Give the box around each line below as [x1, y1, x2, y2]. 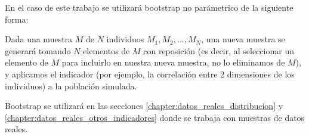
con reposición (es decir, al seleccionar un [143, 44, 294, 57]
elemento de [5, 56, 48, 68]
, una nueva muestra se [201, 33, 285, 45]
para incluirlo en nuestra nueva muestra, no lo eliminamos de [61, 56, 285, 68]
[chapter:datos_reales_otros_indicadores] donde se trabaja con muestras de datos [5, 111, 305, 123]
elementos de [83, 44, 130, 57]
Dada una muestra [5, 33, 73, 45]
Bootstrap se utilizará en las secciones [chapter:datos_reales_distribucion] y [5, 99, 283, 112]
